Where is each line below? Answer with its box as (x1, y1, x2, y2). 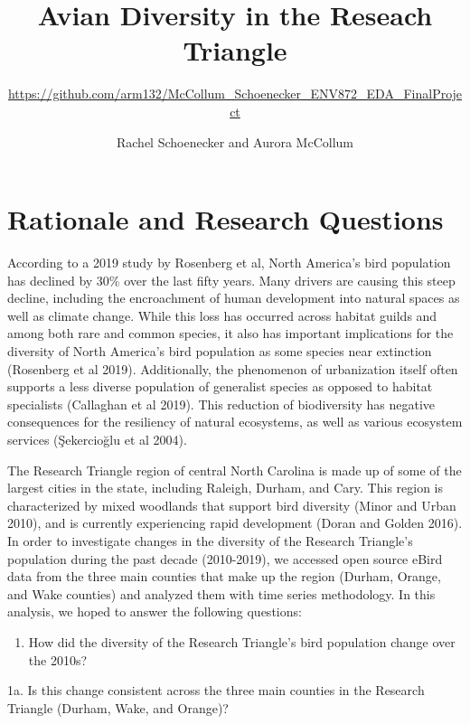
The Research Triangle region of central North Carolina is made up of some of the (7, 460, 462, 479)
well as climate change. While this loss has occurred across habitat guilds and (7, 306, 437, 324)
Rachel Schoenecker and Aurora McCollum (116, 132, 354, 151)
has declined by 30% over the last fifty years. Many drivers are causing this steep (7, 270, 456, 289)
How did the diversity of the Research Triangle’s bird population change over (28, 632, 456, 651)
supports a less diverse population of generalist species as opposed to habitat (7, 377, 433, 396)
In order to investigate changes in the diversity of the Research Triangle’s (7, 531, 413, 550)
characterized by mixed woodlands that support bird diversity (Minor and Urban (7, 495, 456, 514)
